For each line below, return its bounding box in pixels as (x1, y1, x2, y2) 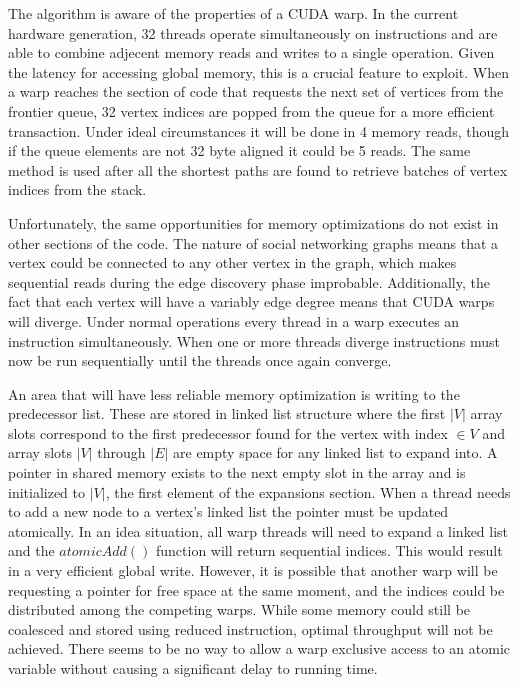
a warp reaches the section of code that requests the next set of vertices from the (8, 81, 504, 102)
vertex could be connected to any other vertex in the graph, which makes (8, 252, 457, 273)
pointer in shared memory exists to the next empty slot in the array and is (8, 462, 466, 483)
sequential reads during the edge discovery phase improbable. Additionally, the (8, 271, 490, 292)
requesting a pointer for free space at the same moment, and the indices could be (8, 579, 505, 600)
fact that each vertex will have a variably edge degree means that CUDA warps (8, 291, 495, 312)
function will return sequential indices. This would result (156, 540, 503, 561)
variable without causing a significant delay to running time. (8, 658, 378, 678)
